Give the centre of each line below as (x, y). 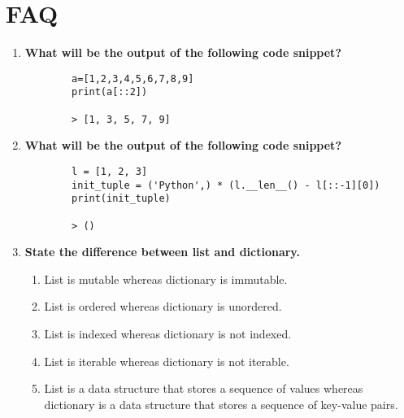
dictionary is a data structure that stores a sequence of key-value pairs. (221, 404)
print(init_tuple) (121, 199)
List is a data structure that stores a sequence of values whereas (204, 388)
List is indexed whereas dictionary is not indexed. (168, 333)
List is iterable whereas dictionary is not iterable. (167, 361)
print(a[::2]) (110, 92)
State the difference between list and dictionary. (162, 252)
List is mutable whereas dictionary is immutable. (166, 279)
